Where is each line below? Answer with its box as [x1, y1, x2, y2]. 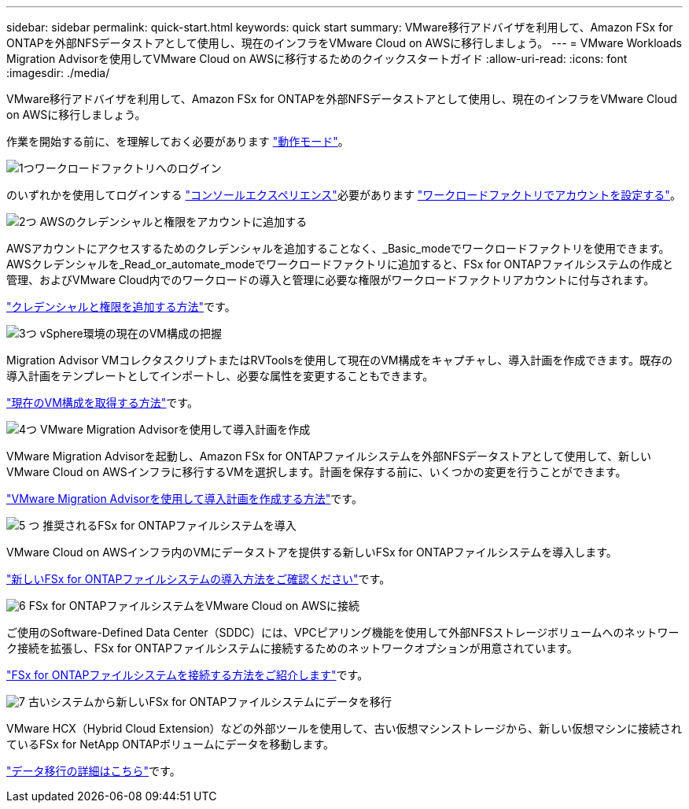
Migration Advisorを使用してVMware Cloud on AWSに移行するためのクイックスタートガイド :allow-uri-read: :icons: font [6, 52, 628, 65]
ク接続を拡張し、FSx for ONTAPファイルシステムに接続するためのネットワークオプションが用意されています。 [6, 641, 578, 655]
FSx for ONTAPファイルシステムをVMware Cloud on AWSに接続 [28, 599, 359, 612]
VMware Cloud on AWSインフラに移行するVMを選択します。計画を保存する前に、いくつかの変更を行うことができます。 [6, 465, 627, 478]
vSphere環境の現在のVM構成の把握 [39, 327, 222, 340]
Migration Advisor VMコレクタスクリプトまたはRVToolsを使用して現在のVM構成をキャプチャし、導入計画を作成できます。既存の [6, 353, 672, 367]
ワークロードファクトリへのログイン [34, 161, 222, 175]
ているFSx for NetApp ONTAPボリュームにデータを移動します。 [6, 737, 335, 751]
